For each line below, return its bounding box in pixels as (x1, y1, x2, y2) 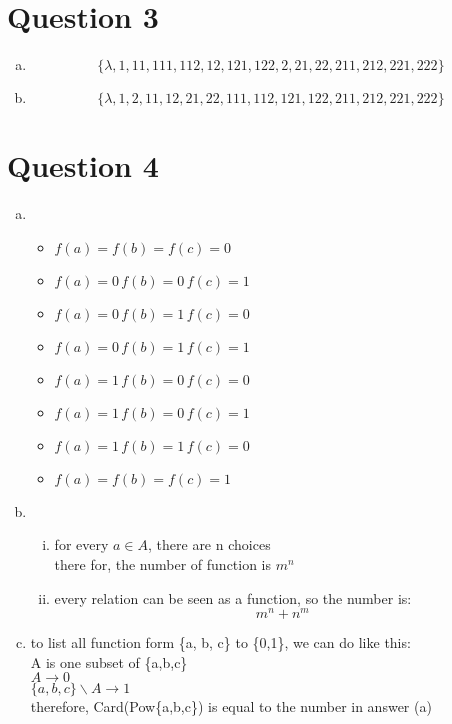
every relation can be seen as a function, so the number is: (54, 587, 412, 608)
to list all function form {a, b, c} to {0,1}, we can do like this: (30, 632, 411, 653)
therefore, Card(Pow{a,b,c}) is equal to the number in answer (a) (30, 696, 432, 717)
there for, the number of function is (54, 554, 272, 575)
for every (54, 534, 109, 555)
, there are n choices (148, 534, 271, 555)
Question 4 (7, 145, 159, 186)
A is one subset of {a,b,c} (30, 651, 188, 672)
